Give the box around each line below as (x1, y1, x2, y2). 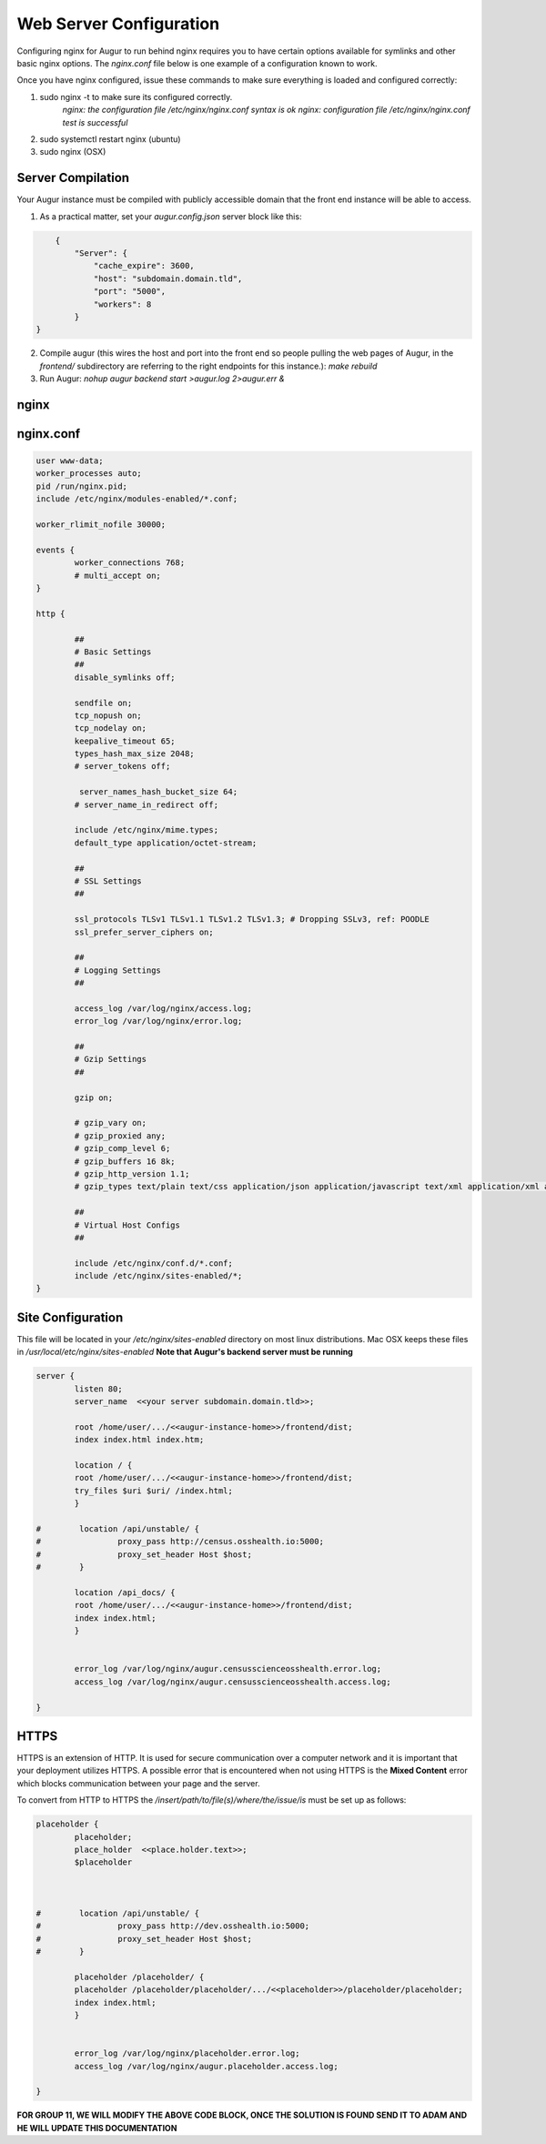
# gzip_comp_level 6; (74, 1143, 171, 1154)
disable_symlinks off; (74, 672, 177, 683)
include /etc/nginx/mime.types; (74, 824, 218, 835)
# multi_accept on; (74, 570, 161, 581)
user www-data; (35, 456, 104, 466)
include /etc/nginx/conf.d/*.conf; (74, 1258, 234, 1269)
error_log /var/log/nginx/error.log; (74, 1016, 243, 1026)
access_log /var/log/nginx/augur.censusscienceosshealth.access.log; (74, 1676, 391, 1687)
